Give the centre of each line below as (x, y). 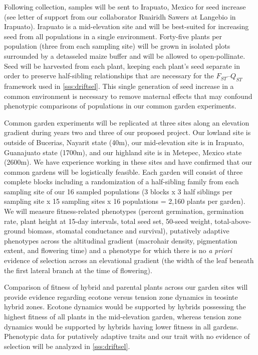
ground (15, 231)
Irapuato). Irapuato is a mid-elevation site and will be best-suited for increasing (126, 26)
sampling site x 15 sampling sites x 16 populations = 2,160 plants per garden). (125, 201)
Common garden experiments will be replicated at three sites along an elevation (127, 122)
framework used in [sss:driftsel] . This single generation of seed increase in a (119, 86)
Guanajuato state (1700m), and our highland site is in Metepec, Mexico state (123, 152)
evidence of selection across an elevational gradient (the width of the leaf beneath (129, 260)
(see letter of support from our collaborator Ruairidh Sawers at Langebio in (120, 16)
